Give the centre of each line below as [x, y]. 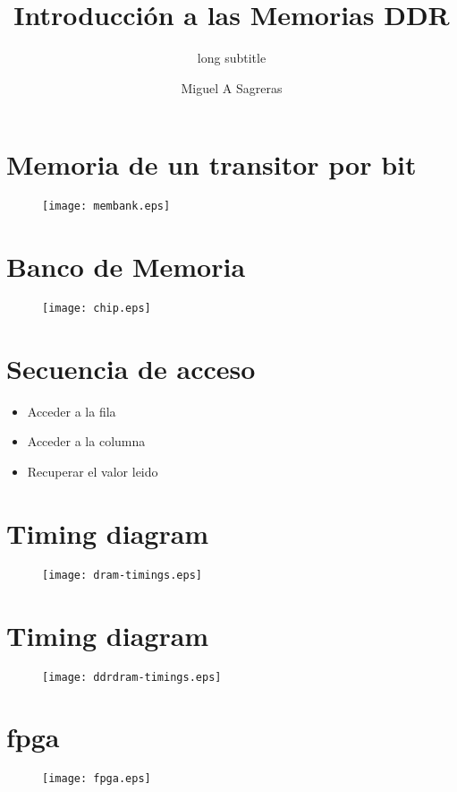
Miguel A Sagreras [232, 87]
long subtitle [232, 58]
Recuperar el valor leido [93, 471]
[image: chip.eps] [97, 309]
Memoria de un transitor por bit [212, 164]
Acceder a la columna [86, 441]
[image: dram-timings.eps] [122, 575]
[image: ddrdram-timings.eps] [132, 677]
